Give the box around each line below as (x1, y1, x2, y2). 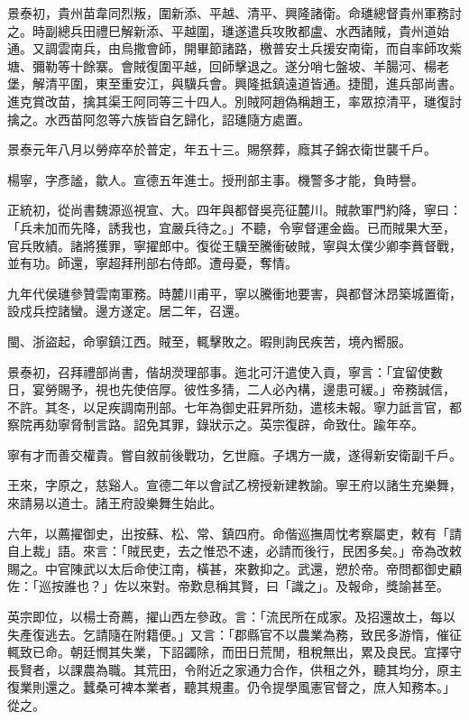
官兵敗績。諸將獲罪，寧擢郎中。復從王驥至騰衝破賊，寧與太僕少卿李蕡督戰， (7, 235, 462, 254)
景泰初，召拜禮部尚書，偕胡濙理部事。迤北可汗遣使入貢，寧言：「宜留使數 (7, 362, 443, 381)
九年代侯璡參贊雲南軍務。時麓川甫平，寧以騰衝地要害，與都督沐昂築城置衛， (7, 283, 462, 302)
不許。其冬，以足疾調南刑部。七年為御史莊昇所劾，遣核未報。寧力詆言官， (7, 397, 449, 416)
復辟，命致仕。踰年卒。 (284, 415, 424, 434)
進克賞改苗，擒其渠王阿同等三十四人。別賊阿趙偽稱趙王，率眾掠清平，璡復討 (7, 91, 462, 110)
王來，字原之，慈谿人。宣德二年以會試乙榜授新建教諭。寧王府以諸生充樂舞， (7, 475, 462, 494)
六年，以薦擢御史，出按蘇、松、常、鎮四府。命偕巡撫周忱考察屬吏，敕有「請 (7, 523, 462, 542)
